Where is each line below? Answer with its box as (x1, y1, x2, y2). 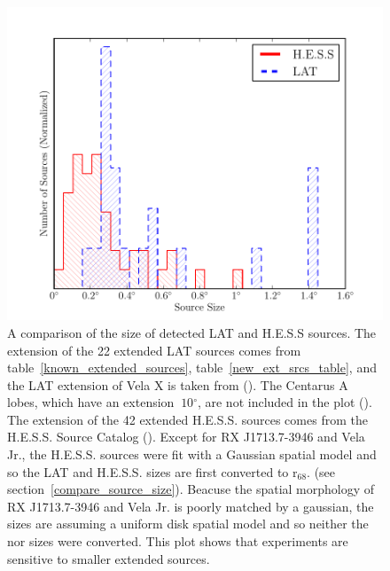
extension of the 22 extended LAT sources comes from (7, 340, 301, 359)
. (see (307, 462, 336, 481)
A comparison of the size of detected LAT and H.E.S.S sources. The (7, 323, 377, 341)
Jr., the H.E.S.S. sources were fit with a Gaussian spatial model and (7, 445, 377, 464)
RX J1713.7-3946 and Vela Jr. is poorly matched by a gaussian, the (7, 497, 374, 515)
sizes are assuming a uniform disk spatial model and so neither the (7, 514, 369, 533)
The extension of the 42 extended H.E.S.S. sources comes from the (7, 410, 368, 428)
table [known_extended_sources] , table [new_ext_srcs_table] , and (7, 358, 377, 377)
